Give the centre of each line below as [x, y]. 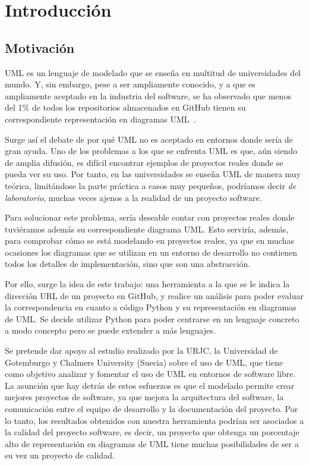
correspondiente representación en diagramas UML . [100, 119]
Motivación [40, 47]
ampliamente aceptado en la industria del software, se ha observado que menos [148, 95]
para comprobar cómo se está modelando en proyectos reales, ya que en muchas [150, 241]
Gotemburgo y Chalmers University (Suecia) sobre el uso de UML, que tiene [144, 362]
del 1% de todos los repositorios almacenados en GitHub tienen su [125, 107]
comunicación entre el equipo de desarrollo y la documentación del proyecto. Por [152, 409]
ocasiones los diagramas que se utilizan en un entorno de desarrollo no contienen [151, 252]
